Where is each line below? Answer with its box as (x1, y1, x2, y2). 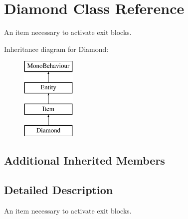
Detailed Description (4, 182, 113, 198)
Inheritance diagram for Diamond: (4, 43, 109, 54)
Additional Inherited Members (4, 153, 165, 168)
